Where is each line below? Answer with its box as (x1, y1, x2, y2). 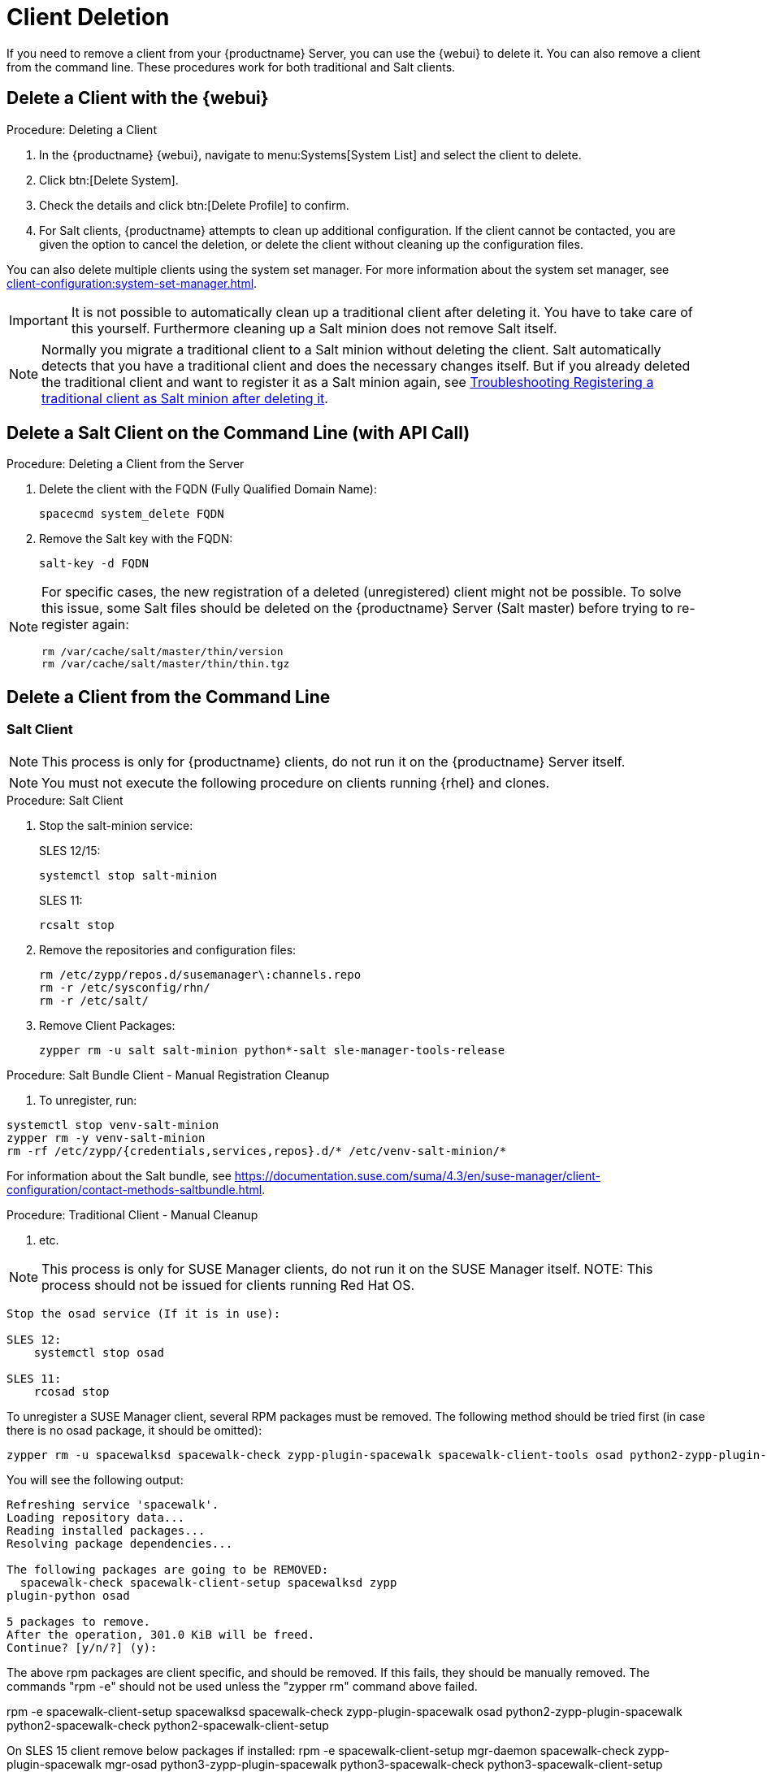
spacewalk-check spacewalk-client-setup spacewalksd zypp (19, 1575, 397, 1589)
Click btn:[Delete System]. (39, 172, 179, 187)
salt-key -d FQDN (39, 557, 149, 571)
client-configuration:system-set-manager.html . (6, 276, 258, 290)
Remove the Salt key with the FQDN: (39, 532, 233, 546)
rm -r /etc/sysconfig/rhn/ (39, 980, 210, 994)
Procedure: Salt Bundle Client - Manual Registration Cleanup (6, 1067, 330, 1082)
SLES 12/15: (39, 843, 101, 858)
